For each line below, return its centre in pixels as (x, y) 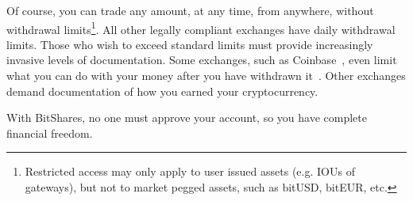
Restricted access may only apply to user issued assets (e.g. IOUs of (190, 171)
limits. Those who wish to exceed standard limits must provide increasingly (190, 44)
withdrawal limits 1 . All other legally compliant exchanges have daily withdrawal (201, 28)
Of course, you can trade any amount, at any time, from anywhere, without (190, 10)
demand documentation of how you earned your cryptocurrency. (162, 91)
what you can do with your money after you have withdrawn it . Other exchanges (206, 76)
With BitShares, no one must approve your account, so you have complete (187, 118)
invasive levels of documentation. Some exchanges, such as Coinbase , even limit (202, 60)
